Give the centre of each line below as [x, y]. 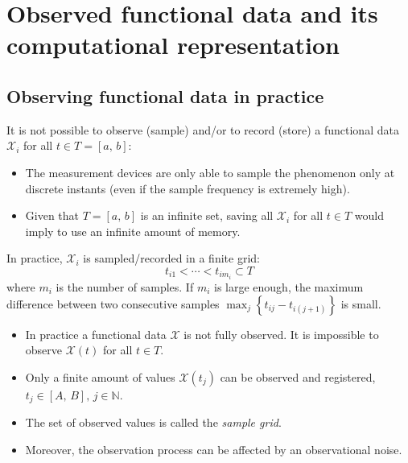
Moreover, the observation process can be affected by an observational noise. [214, 449]
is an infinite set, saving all [207, 215]
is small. [361, 303]
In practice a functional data [96, 334]
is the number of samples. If [125, 287]
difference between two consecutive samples [113, 303]
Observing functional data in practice [165, 95]
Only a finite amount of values [100, 376]
